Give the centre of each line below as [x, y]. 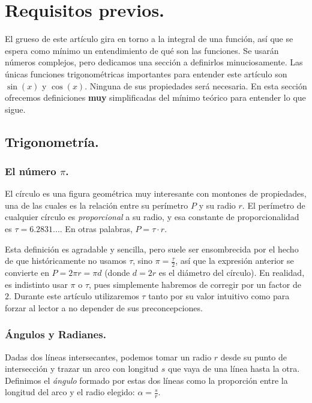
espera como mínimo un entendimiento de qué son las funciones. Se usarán [142, 50]
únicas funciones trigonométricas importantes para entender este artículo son [146, 73]
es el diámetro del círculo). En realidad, [232, 273]
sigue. [15, 109]
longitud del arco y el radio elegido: [70, 392]
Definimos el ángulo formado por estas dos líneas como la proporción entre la [146, 380]
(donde [117, 273]
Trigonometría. [52, 141]
